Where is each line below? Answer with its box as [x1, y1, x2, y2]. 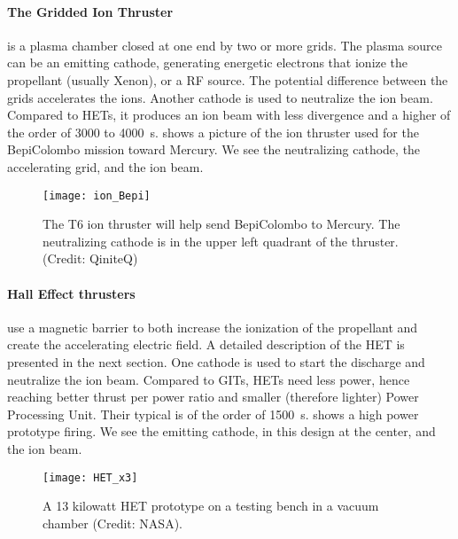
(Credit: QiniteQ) [43, 249, 138, 268]
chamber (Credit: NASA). [43, 513, 182, 532]
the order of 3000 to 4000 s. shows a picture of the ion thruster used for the [7, 122, 419, 141]
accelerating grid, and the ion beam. [7, 157, 204, 176]
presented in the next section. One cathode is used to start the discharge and [7, 352, 425, 371]
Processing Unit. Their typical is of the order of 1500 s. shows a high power [7, 404, 419, 423]
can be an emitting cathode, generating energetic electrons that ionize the [7, 53, 408, 72]
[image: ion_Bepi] [43, 189, 151, 202]
